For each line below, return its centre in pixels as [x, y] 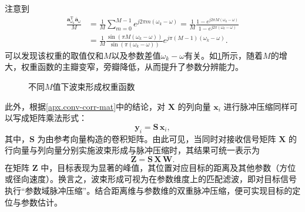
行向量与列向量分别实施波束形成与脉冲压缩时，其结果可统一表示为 [132, 150]
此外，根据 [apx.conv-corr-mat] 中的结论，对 [85, 106]
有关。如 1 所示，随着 [224, 55]
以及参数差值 [136, 55]
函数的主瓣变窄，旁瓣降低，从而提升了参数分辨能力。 [140, 67]
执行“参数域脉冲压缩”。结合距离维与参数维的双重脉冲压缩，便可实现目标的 [149, 190]
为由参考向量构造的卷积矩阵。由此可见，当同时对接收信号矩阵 [157, 138]
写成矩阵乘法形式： [50, 118]
